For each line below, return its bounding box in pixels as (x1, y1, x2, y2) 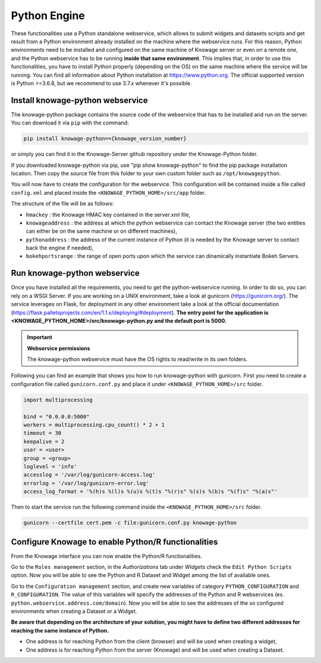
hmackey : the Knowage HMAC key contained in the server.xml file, (26, 211, 190, 218)
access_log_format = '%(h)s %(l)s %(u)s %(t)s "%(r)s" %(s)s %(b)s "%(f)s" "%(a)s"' (23, 488, 278, 495)
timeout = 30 (23, 429, 62, 437)
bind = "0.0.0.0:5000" (23, 413, 90, 420)
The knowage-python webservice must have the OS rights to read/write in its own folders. (27, 356, 248, 363)
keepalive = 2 (23, 438, 65, 445)
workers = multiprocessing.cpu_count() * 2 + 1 (23, 422, 165, 428)
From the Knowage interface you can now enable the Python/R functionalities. (11, 552, 202, 559)
